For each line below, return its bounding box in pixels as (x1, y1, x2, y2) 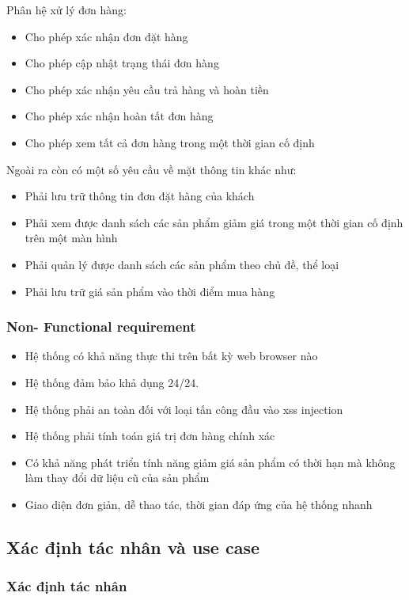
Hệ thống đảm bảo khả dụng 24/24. (25, 374, 199, 390)
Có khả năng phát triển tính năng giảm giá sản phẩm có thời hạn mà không (25, 454, 396, 470)
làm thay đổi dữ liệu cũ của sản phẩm (25, 469, 210, 486)
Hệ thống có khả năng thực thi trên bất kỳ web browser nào (25, 347, 318, 364)
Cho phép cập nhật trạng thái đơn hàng (25, 55, 219, 71)
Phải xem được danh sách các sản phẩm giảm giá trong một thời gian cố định (25, 214, 403, 230)
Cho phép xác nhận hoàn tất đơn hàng (25, 108, 214, 124)
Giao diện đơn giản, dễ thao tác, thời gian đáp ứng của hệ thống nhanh (25, 496, 373, 512)
